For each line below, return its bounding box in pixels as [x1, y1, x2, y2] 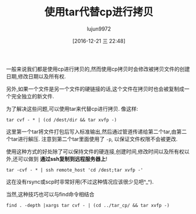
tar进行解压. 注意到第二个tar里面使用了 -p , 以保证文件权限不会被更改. [11, 135, 178, 142]
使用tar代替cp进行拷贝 [44, 5, 154, 19]
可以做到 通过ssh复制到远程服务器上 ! [18, 155, 108, 162]
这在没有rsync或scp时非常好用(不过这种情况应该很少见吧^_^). [6, 178, 154, 185]
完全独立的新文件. [11, 93, 55, 100]
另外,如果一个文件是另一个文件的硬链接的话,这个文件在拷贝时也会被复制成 [6, 85, 185, 92]
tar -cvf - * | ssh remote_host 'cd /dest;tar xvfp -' [6, 167, 144, 173]
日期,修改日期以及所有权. [6, 73, 67, 80]
